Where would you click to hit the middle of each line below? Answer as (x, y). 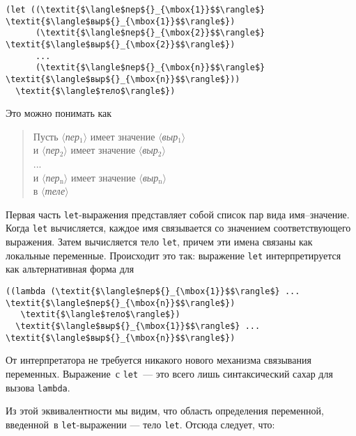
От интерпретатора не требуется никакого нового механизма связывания (158, 360)
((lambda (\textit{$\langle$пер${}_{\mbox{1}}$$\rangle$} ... (153, 292)
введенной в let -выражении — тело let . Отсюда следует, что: (140, 424)
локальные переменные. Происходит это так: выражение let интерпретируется (173, 255)
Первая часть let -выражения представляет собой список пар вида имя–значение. (178, 214)
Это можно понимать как (59, 113)
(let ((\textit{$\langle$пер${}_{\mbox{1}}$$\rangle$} (136, 10)
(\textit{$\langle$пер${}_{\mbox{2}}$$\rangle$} (150, 33)
